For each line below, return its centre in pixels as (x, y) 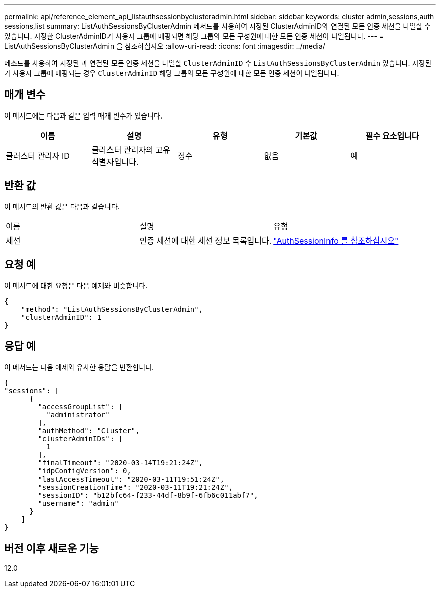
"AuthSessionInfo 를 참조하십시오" (336, 240)
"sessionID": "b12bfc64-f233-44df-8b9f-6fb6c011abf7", (148, 495)
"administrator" (78, 415)
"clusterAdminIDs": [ (80, 439)
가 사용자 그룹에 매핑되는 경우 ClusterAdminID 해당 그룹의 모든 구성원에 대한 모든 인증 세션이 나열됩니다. (172, 73)
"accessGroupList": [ (80, 407)
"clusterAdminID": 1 (61, 317)
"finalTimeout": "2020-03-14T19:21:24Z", (121, 463)
